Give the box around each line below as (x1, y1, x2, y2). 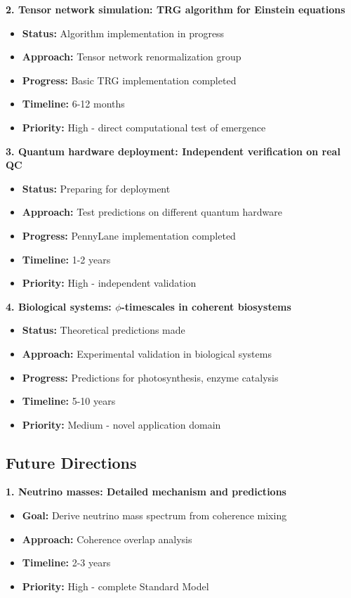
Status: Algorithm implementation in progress (22, 25, 225, 40)
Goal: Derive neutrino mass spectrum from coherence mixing (22, 508, 287, 523)
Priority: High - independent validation (22, 275, 197, 290)
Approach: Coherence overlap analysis (22, 531, 192, 546)
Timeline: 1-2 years (22, 252, 111, 266)
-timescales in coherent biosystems (121, 299, 291, 313)
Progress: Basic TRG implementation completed (22, 72, 237, 87)
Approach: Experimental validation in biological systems (22, 346, 272, 360)
